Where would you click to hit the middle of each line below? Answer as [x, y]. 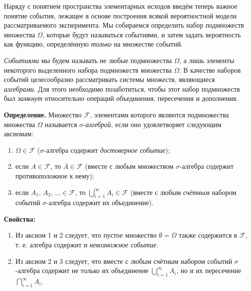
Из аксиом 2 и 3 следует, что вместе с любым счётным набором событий [124, 261]
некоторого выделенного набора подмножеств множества [88, 70]
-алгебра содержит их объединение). [100, 202]
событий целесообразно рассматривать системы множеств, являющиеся [109, 79]
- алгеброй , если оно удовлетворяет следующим [152, 124]
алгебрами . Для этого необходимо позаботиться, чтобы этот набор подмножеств [122, 89]
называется [61, 124]
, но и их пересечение [209, 270]
